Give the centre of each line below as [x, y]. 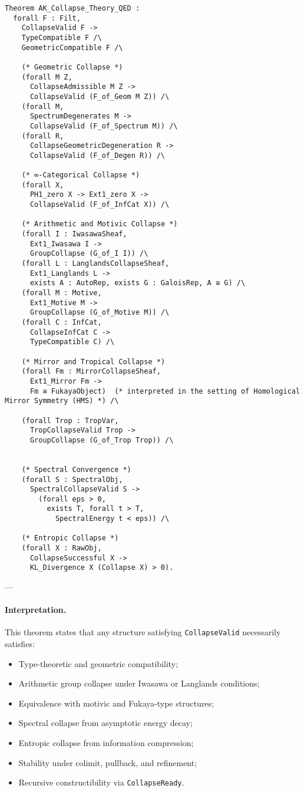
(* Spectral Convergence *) [76, 469]
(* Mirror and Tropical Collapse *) [93, 362]
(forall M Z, [47, 77]
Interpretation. [36, 610]
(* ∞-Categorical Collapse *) [81, 175]
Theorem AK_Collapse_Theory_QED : [72, 8]
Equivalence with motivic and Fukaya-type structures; [116, 703]
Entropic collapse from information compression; [106, 743]
